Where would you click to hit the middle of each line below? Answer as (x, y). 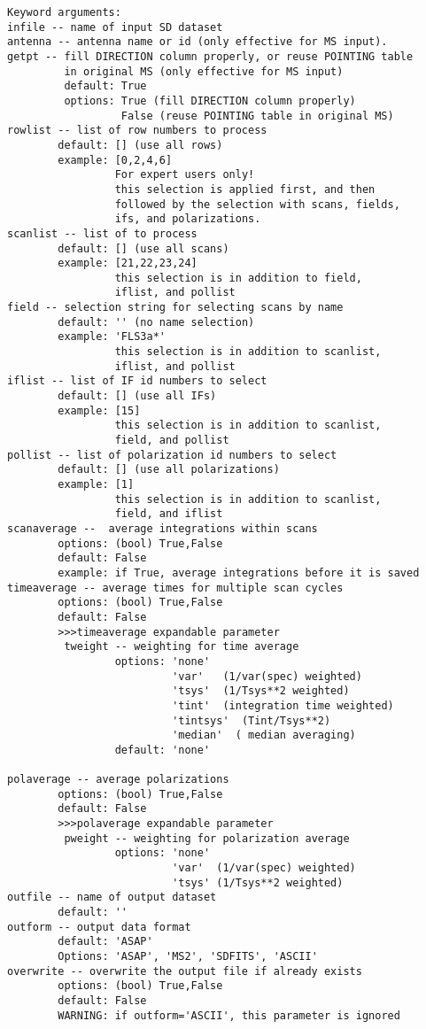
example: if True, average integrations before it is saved (239, 573)
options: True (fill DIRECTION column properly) (210, 101)
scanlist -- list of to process (102, 233)
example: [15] (99, 410)
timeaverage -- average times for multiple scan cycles (175, 588)
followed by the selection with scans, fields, (257, 204)
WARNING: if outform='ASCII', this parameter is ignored (229, 1015)
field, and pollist (172, 441)
